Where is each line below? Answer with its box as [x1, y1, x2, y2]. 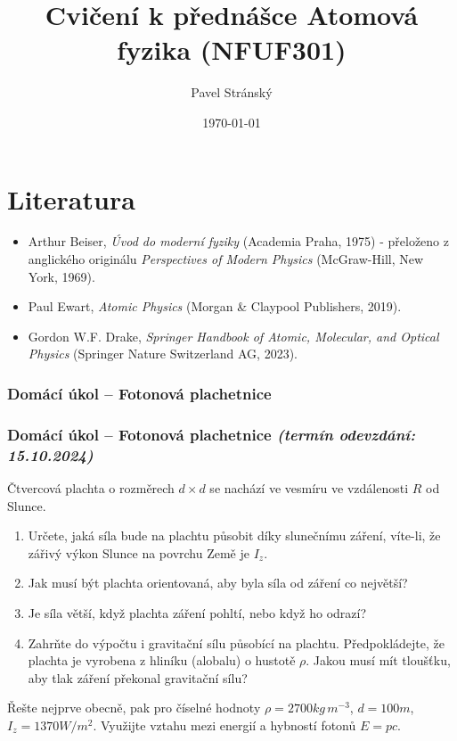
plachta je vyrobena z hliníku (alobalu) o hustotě [28, 651, 296, 670]
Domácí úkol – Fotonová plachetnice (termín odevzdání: [7, 423, 415, 445]
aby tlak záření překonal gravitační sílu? [28, 668, 248, 687]
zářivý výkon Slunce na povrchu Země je [28, 543, 249, 562]
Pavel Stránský [191, 83, 273, 102]
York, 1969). [28, 267, 95, 285]
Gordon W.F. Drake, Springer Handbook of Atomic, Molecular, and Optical [28, 326, 439, 345]
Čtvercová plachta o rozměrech [7, 478, 175, 497]
